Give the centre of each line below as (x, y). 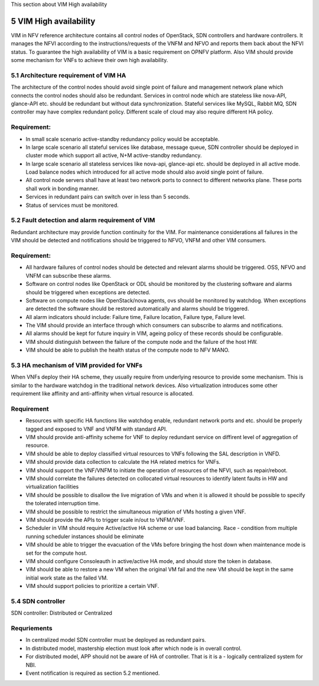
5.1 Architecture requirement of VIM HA (69, 75)
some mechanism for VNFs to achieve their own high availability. (89, 60)
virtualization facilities (52, 487)
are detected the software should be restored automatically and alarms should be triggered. (137, 309)
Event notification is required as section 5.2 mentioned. (93, 673)
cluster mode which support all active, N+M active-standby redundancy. (114, 155)
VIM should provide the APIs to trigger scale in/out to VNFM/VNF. (105, 519)
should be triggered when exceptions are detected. (88, 292)
